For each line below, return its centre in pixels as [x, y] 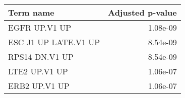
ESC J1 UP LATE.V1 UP [54, 42]
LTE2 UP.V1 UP [38, 71]
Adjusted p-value [142, 12]
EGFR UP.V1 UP [40, 27]
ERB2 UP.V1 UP [39, 86]
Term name [31, 12]
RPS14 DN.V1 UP [41, 57]
